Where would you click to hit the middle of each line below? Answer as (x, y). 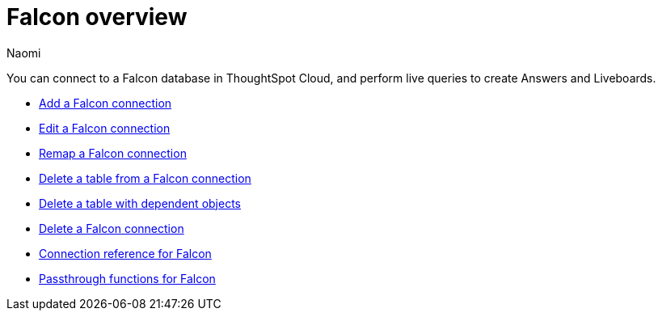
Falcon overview (97, 17)
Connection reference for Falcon (125, 253)
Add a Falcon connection (105, 103)
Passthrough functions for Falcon (127, 278)
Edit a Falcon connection (105, 128)
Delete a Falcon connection (112, 228)
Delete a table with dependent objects (140, 203)
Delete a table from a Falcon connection (145, 178)
